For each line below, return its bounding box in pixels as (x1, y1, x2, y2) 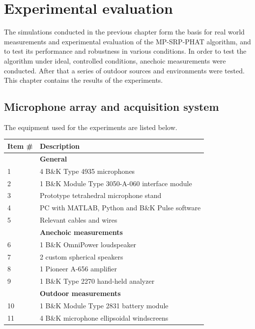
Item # (7, 140, 33, 151)
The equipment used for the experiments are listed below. (4, 122, 177, 132)
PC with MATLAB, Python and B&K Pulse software (39, 202, 201, 213)
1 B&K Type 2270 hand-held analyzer (39, 276, 155, 286)
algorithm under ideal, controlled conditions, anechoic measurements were (4, 55, 226, 66)
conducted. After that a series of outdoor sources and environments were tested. (4, 65, 245, 75)
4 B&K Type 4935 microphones (39, 165, 135, 176)
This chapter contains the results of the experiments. (4, 75, 163, 85)
